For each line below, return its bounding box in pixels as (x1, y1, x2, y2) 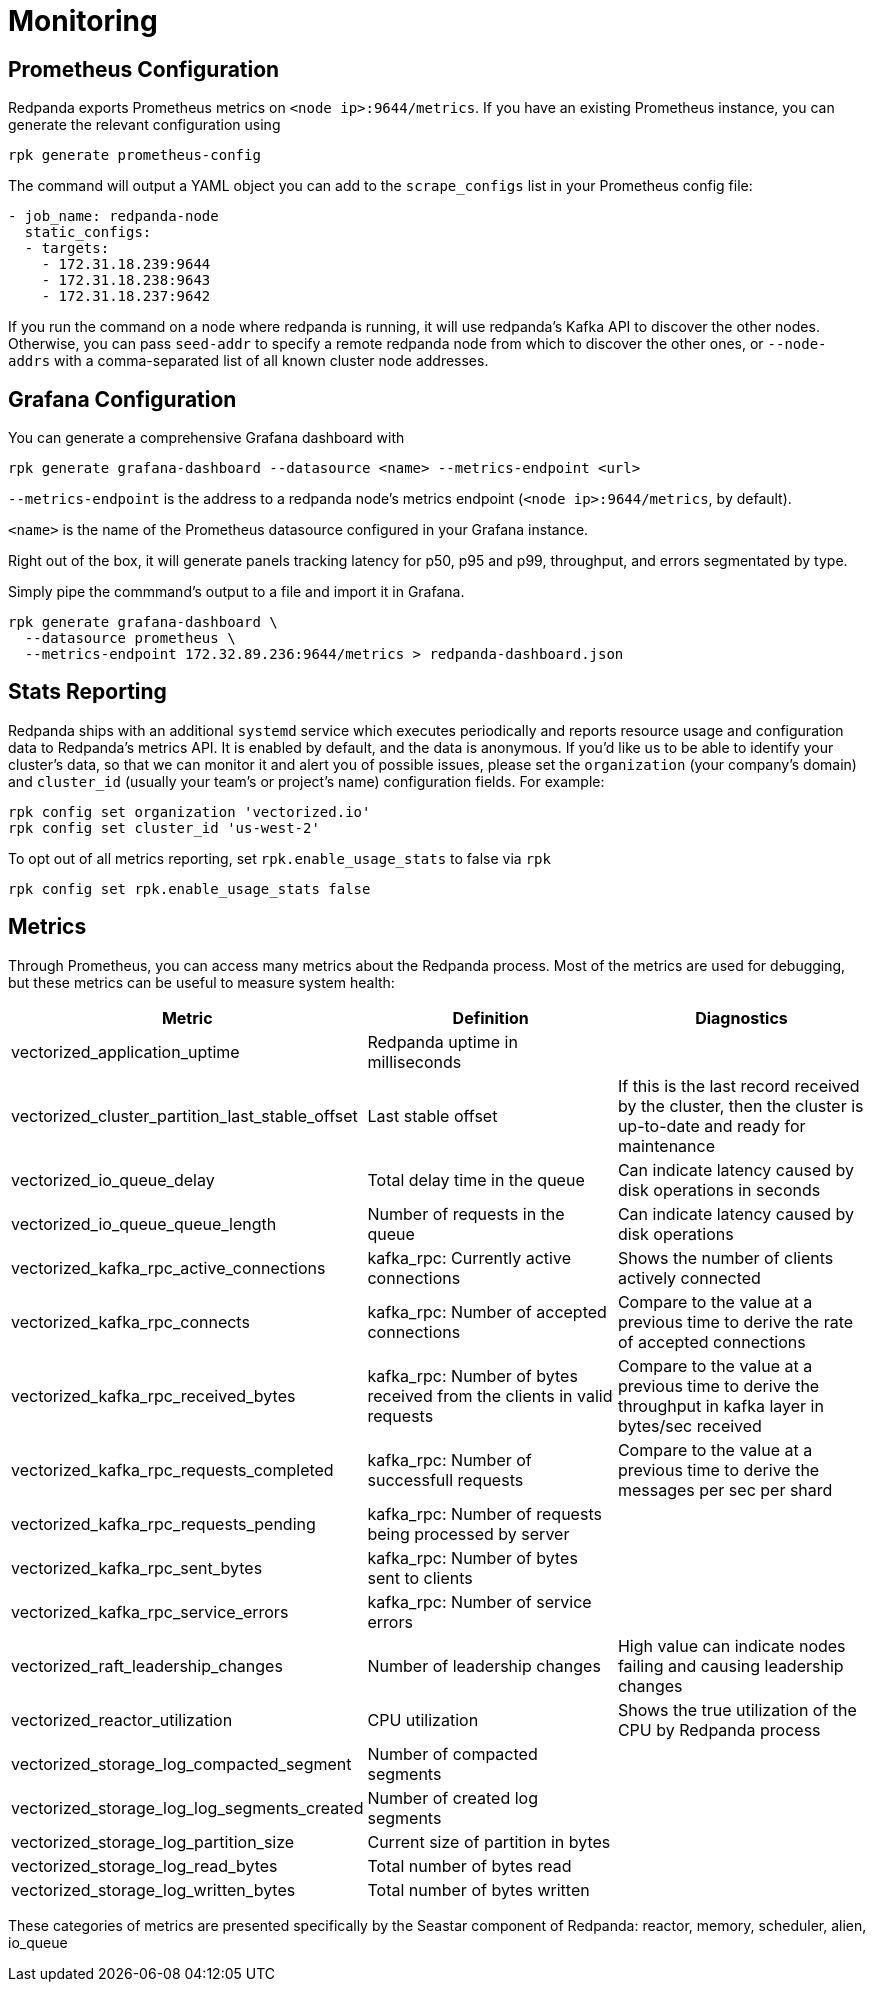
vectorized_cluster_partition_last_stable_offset (11, 1105, 358, 1126)
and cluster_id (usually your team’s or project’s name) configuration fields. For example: (8, 772, 605, 790)
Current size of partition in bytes (367, 1831, 611, 1852)
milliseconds (367, 1051, 462, 1072)
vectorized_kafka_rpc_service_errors (11, 1601, 289, 1622)
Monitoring (8, 4, 158, 38)
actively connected (617, 1267, 761, 1288)
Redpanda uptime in (367, 1031, 518, 1052)
